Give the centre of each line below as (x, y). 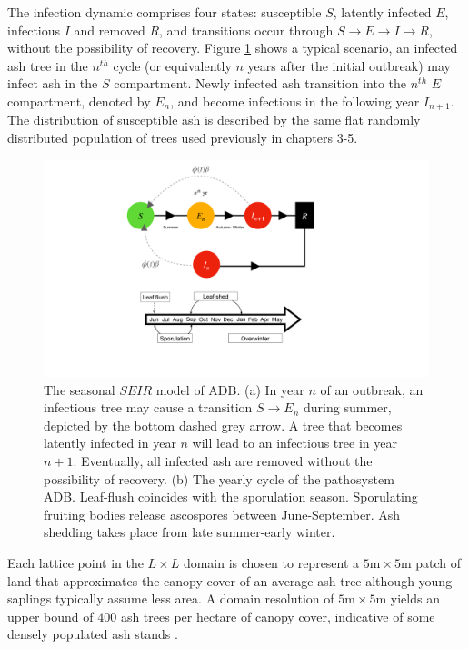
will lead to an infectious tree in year (294, 443)
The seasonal (80, 389)
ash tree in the (48, 65)
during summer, (348, 407)
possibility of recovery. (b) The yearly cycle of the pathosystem (219, 478)
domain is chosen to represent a (271, 563)
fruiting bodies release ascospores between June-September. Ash (222, 514)
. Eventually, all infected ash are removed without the (223, 461)
